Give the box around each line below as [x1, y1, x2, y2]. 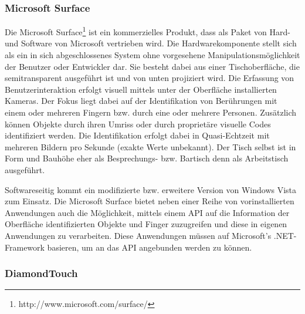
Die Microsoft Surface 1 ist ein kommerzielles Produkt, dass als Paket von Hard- [5, 24, 290, 38]
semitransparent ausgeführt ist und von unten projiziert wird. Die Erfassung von [5, 72, 294, 84]
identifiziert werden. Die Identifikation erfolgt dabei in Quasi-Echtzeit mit [5, 129, 270, 141]
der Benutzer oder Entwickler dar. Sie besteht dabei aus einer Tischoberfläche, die [5, 60, 300, 72]
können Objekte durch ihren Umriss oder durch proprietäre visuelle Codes [5, 117, 271, 130]
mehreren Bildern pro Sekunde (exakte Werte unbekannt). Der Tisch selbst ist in [5, 140, 296, 153]
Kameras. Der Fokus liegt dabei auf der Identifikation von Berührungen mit [5, 94, 277, 107]
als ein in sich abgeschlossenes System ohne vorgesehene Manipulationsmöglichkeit [5, 49, 300, 61]
